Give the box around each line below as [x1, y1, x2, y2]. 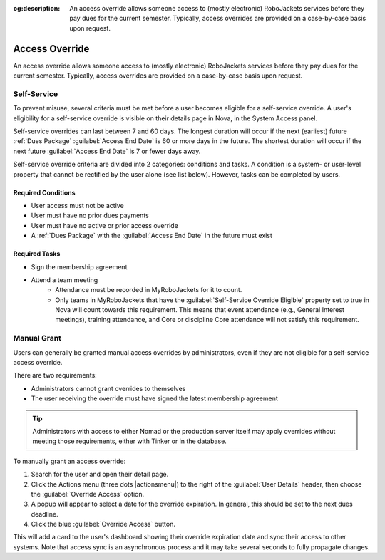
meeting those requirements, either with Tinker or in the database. [32, 437, 227, 445]
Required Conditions [13, 188, 76, 197]
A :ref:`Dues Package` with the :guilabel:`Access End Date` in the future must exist [31, 232, 272, 240]
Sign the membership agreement [31, 262, 128, 271]
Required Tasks [13, 249, 61, 258]
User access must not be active [31, 201, 124, 209]
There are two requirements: [13, 371, 98, 380]
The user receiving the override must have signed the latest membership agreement [31, 394, 278, 403]
